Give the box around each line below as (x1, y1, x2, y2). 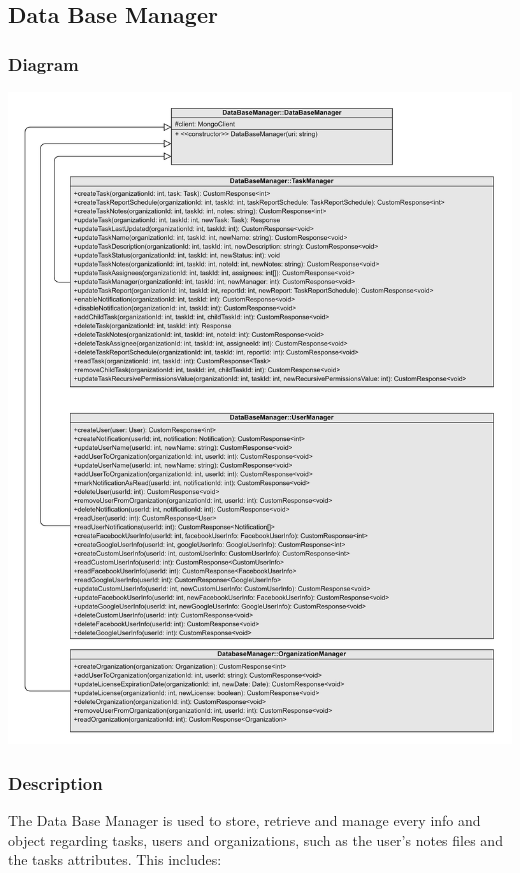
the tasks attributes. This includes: (8, 849, 222, 870)
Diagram (8, 51, 79, 76)
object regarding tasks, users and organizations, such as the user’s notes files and (8, 829, 503, 850)
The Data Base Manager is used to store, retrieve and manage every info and (8, 810, 481, 831)
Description (8, 770, 103, 795)
